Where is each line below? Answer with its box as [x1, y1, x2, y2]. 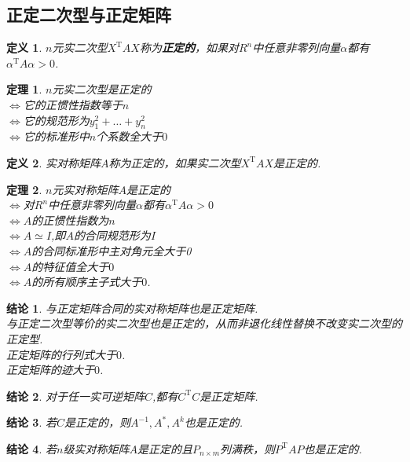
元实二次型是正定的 [52, 81, 152, 97]
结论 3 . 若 [6, 414, 57, 431]
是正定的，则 [64, 414, 130, 431]
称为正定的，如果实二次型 [108, 154, 241, 170]
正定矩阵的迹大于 [6, 361, 94, 378]
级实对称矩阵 [63, 440, 130, 456]
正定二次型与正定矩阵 [6, 2, 171, 27]
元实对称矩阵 [52, 181, 119, 197]
